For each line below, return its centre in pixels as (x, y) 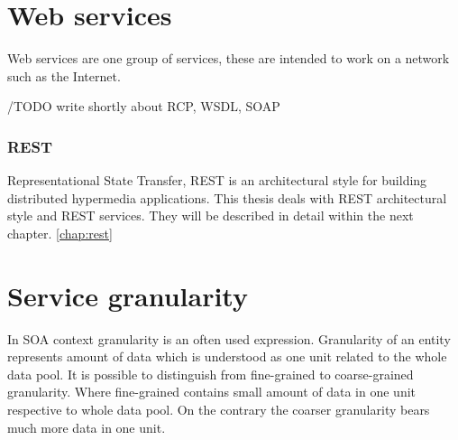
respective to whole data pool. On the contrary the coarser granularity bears (219, 409)
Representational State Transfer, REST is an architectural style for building (217, 180)
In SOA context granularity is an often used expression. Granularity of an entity (229, 338)
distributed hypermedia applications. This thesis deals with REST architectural (227, 197)
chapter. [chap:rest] (60, 233)
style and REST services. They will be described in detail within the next (211, 215)
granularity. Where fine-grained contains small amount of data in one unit (212, 392)
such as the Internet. (64, 75)
